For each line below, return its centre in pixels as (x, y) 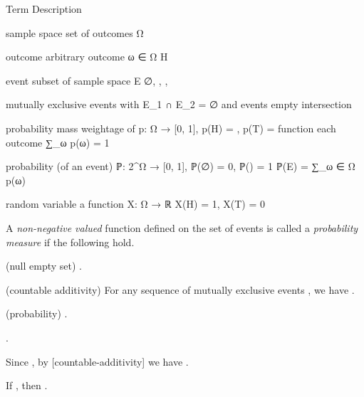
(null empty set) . (44, 266)
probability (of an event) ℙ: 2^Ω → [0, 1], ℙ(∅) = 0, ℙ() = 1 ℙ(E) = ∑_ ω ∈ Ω (181, 166)
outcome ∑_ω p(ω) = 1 (58, 142)
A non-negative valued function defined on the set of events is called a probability (182, 227)
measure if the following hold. (70, 242)
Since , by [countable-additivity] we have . (97, 361)
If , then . (27, 385)
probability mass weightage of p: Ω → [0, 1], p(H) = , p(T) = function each (171, 128)
